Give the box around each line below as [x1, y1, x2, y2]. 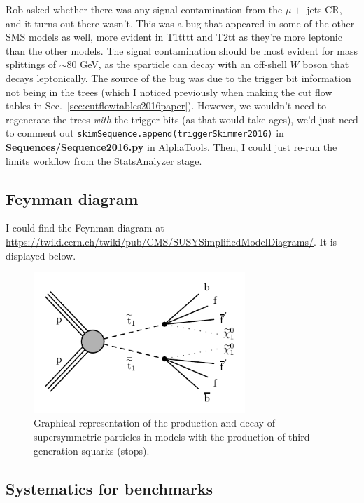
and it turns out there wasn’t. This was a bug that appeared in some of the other [6, 15, 355, 30]
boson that [302, 57, 349, 72]
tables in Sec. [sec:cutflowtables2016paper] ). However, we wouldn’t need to [6, 98, 327, 113]
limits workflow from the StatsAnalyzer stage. [6, 153, 202, 168]
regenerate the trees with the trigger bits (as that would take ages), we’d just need [6, 112, 358, 126]
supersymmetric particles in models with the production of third [34, 429, 310, 443]
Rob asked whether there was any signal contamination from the [6, 2, 283, 16]
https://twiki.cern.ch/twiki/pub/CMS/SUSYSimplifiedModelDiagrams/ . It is [6, 234, 337, 248]
